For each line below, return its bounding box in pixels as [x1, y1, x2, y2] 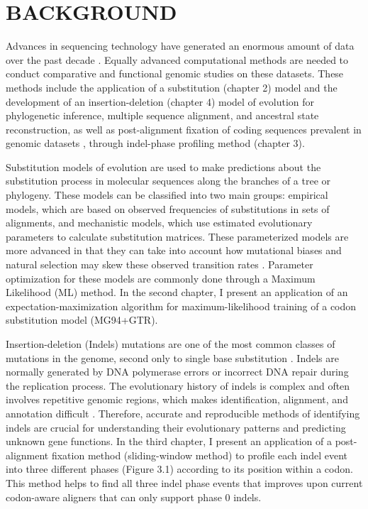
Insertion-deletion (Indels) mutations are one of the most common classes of [6, 336, 335, 351]
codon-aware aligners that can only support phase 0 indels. [6, 489, 262, 504]
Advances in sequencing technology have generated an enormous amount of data [6, 38, 355, 53]
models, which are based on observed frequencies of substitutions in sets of [6, 201, 330, 216]
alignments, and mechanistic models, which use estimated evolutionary [6, 215, 313, 230]
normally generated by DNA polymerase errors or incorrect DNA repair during [6, 364, 349, 379]
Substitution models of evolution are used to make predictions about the [6, 159, 321, 174]
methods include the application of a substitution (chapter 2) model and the [6, 80, 338, 94]
